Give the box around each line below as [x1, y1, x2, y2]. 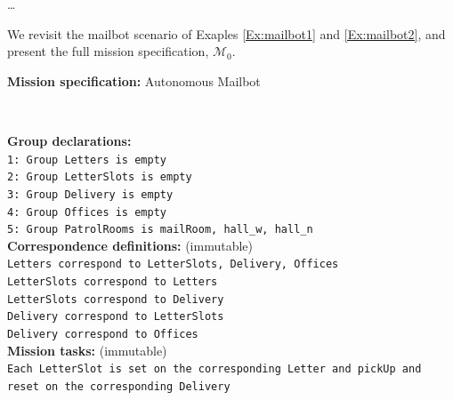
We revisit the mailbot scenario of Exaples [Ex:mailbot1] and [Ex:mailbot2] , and [7, 24, 446, 43]
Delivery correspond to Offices [7, 328, 198, 341]
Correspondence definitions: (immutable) [7, 236, 253, 254]
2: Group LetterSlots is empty [7, 171, 192, 184]
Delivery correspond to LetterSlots [7, 310, 224, 324]
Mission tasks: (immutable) [7, 340, 167, 359]
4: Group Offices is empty [7, 205, 166, 219]
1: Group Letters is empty [7, 153, 166, 166]
